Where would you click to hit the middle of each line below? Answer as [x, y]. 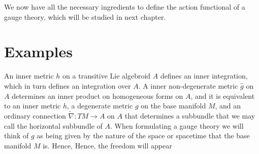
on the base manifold [173, 106]
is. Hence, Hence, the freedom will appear [107, 145]
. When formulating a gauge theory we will [177, 125]
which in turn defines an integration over [68, 85]
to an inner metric [33, 106]
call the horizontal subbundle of [53, 125]
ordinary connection [35, 115]
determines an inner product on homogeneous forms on [98, 95]
